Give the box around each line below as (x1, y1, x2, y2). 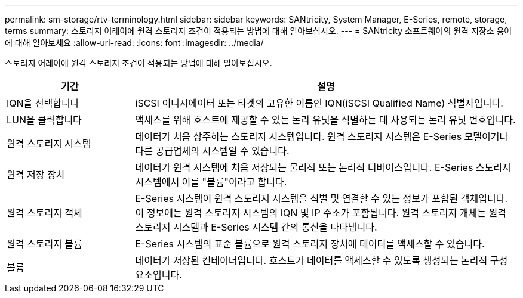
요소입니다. (135, 269, 182, 281)
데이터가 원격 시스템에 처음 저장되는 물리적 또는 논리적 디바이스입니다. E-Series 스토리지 (135, 162, 511, 173)
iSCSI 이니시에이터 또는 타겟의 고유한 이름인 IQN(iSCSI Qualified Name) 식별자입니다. (135, 97, 503, 109)
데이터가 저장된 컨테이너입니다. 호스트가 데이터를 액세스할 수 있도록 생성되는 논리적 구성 (135, 254, 508, 266)
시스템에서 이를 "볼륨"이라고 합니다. (135, 176, 287, 188)
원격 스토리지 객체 (7, 207, 82, 219)
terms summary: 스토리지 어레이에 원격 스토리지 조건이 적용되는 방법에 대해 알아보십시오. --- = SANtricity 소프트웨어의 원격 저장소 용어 (5, 26, 512, 36)
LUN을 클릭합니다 (7, 114, 82, 126)
